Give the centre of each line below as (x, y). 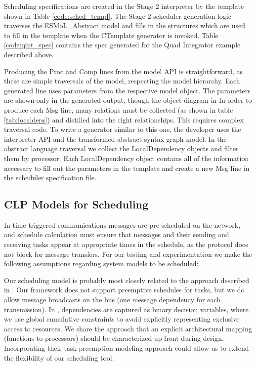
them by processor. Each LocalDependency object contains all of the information (127, 158)
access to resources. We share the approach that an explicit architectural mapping (128, 328)
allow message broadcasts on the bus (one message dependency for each (112, 300)
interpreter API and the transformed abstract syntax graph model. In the (115, 139)
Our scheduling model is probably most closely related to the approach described (127, 280)
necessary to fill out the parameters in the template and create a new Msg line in (127, 168)
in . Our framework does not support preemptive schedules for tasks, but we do (124, 290)
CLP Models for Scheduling (76, 204)
